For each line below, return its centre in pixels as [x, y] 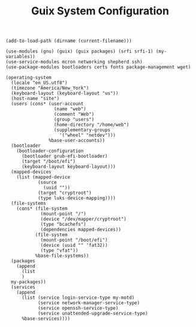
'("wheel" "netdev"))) [88, 135]
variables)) [20, 57]
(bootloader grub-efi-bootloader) [65, 156]
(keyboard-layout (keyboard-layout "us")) [65, 93]
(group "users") [74, 120]
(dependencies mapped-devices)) [81, 230]
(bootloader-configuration [50, 151]
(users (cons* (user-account [47, 104]
